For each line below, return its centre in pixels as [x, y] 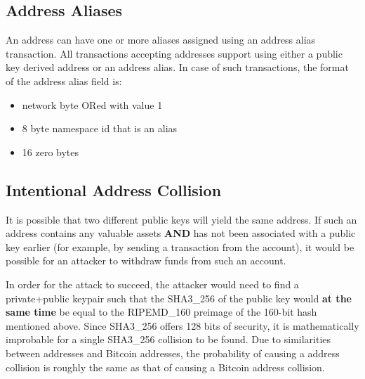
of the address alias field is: [64, 81]
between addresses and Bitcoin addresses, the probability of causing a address [173, 353]
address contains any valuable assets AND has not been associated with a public [181, 233]
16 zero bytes [51, 152]
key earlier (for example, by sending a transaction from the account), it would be [180, 246]
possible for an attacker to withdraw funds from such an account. [146, 261]
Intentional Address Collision [114, 189]
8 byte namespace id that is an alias [100, 128]
